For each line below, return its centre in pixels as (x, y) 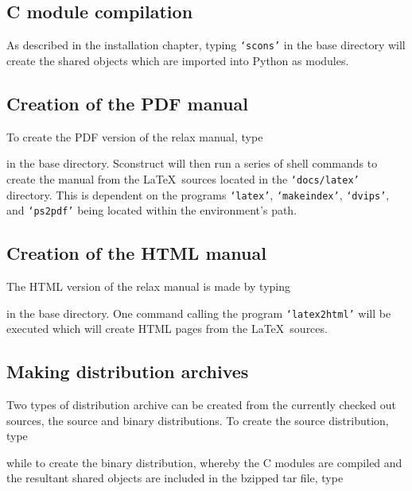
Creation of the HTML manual (136, 253)
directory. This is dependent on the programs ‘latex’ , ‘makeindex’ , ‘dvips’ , (198, 194)
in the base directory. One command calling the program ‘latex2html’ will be (199, 313)
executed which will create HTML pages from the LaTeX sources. (167, 329)
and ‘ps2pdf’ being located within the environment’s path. (152, 210)
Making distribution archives (128, 371)
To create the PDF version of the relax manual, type (135, 136)
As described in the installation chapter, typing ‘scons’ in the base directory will (206, 45)
